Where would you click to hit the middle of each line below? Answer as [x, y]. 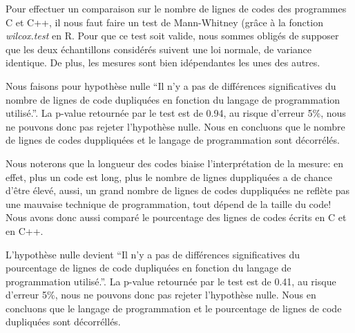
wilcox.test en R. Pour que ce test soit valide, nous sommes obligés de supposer [172, 36]
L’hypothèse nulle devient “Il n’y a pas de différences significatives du [153, 254]
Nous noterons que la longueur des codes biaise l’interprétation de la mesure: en [175, 163]
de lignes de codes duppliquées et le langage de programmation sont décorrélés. [173, 140]
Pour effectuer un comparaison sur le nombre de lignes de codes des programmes [176, 8]
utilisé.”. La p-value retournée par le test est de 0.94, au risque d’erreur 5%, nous [176, 113]
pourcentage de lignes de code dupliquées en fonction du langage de [148, 268]
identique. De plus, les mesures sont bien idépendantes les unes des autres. [163, 63]
